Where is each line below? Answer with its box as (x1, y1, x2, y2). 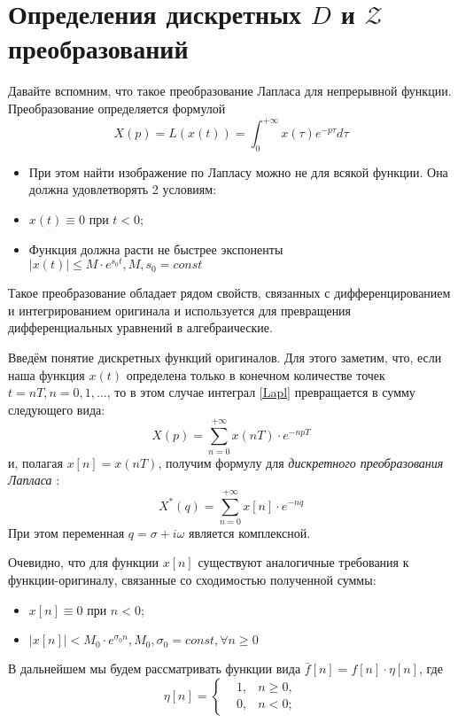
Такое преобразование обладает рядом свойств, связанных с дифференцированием (8, 284, 451, 302)
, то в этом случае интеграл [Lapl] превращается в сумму (106, 383, 415, 401)
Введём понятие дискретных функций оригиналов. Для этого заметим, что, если (8, 348, 442, 367)
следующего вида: (8, 400, 105, 418)
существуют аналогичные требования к (198, 553, 409, 571)
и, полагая (8, 453, 63, 471)
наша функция (8, 365, 85, 384)
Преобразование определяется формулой (8, 98, 226, 117)
